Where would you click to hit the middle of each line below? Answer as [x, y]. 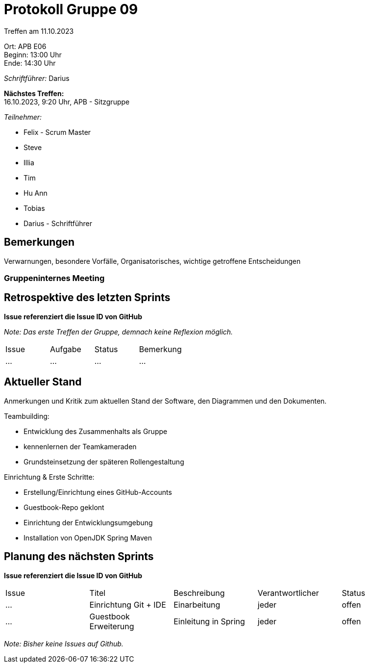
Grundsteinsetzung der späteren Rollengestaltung [104, 462]
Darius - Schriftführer [58, 223]
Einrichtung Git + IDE [128, 604]
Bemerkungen [39, 242]
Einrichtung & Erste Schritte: [49, 477]
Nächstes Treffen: [34, 93]
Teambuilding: [27, 416]
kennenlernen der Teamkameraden [80, 446]
